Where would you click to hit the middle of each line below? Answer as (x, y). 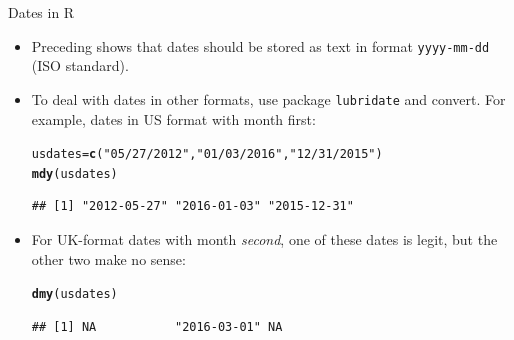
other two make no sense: (108, 258)
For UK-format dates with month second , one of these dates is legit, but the (264, 239)
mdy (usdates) (74, 173)
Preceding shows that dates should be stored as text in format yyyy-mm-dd (260, 45)
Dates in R (41, 12)
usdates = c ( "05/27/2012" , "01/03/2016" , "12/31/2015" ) (207, 154)
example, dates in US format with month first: (173, 118)
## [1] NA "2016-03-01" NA (157, 326)
